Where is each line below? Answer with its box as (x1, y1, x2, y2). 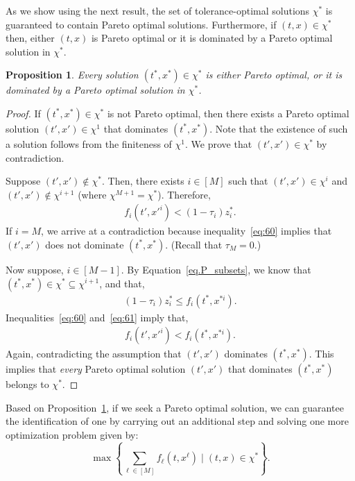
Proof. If (6, 106, 41, 120)
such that (228, 174, 268, 188)
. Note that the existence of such (209, 121, 348, 135)
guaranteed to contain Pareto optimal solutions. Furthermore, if (6, 17, 277, 31)
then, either (6, 31, 55, 45)
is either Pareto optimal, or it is (205, 67, 343, 82)
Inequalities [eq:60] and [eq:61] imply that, (6, 310, 189, 324)
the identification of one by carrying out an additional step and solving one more (6, 414, 349, 428)
